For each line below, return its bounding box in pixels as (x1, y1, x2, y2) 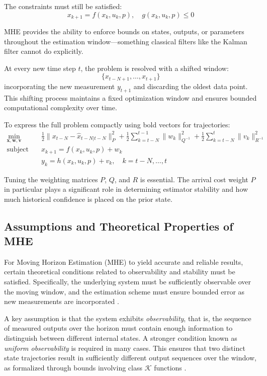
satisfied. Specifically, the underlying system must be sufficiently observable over (4, 276, 251, 287)
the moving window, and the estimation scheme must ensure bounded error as (4, 286, 245, 296)
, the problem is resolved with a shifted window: (80, 62, 229, 73)
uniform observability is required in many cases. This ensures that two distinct (4, 342, 245, 353)
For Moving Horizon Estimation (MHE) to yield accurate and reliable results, (4, 256, 243, 267)
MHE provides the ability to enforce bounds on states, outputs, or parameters (4, 26, 244, 37)
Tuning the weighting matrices (4, 174, 98, 184)
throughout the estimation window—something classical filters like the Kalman (4, 36, 247, 46)
